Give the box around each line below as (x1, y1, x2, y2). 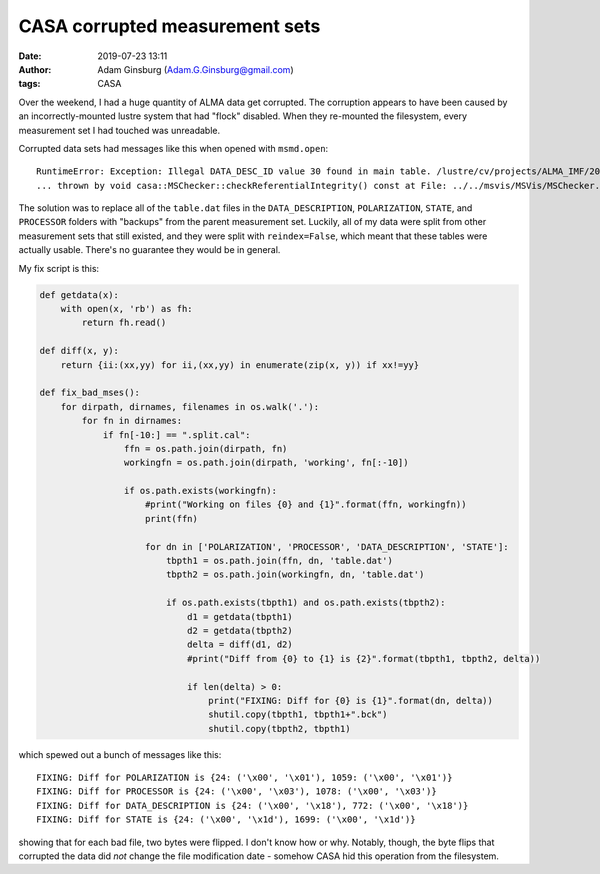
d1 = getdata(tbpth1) (186, 611, 294, 622)
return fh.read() (81, 317, 167, 329)
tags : (18, 78, 41, 90)
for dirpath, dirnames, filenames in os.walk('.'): (60, 401, 320, 412)
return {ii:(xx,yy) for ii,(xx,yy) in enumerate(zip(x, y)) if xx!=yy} (60, 359, 420, 370)
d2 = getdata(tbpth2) (186, 625, 294, 636)
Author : (18, 63, 52, 75)
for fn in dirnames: (81, 415, 183, 427)
